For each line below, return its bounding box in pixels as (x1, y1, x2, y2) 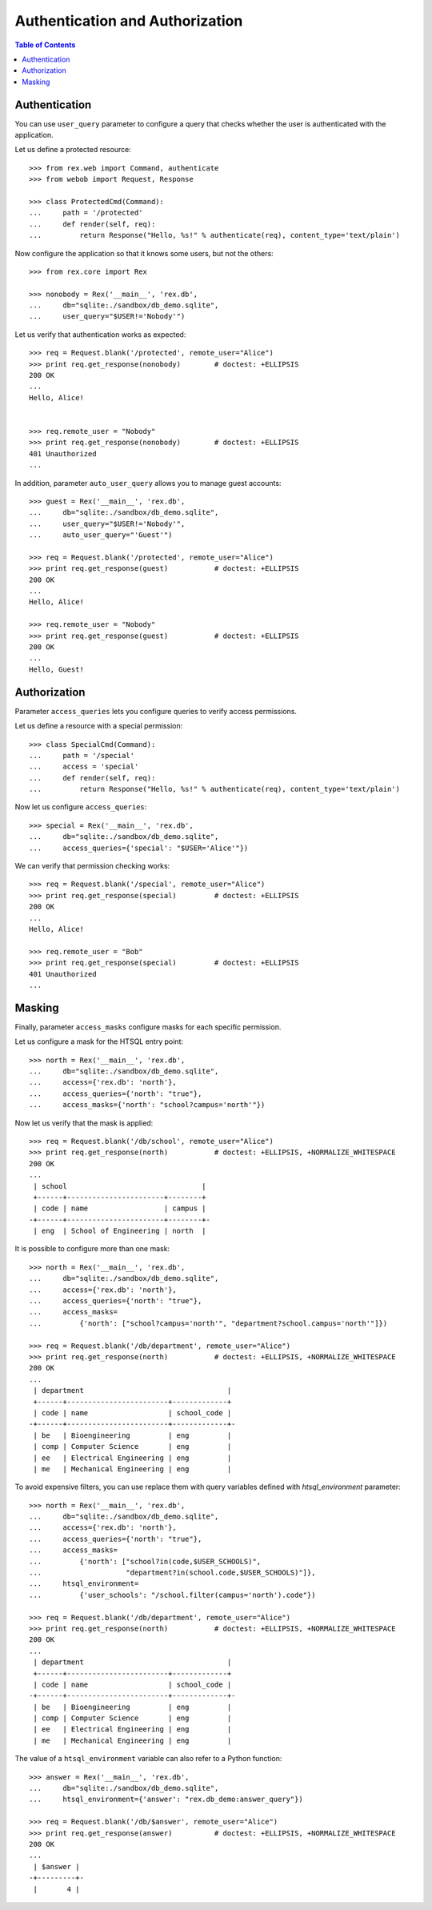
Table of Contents (14, 40, 76, 50)
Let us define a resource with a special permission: (14, 721, 183, 731)
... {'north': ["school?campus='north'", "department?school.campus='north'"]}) (29, 1318, 388, 1328)
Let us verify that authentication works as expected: (14, 329, 186, 339)
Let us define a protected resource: (14, 145, 131, 154)
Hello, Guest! (29, 664, 84, 674)
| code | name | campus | (33, 1204, 207, 1213)
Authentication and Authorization (14, 12, 243, 30)
